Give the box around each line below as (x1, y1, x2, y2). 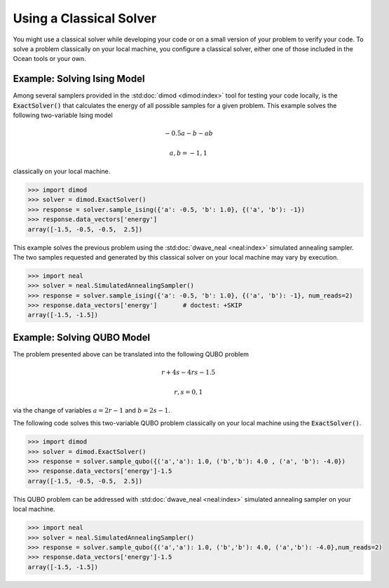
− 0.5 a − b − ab (165, 130, 214, 138)
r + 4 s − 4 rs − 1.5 (161, 368, 216, 377)
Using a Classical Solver (13, 11, 157, 26)
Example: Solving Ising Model (13, 73, 145, 85)
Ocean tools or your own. (13, 55, 87, 63)
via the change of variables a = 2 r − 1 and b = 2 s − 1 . (13, 406, 171, 414)
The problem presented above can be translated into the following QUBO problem (13, 349, 249, 358)
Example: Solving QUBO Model (13, 331, 151, 343)
